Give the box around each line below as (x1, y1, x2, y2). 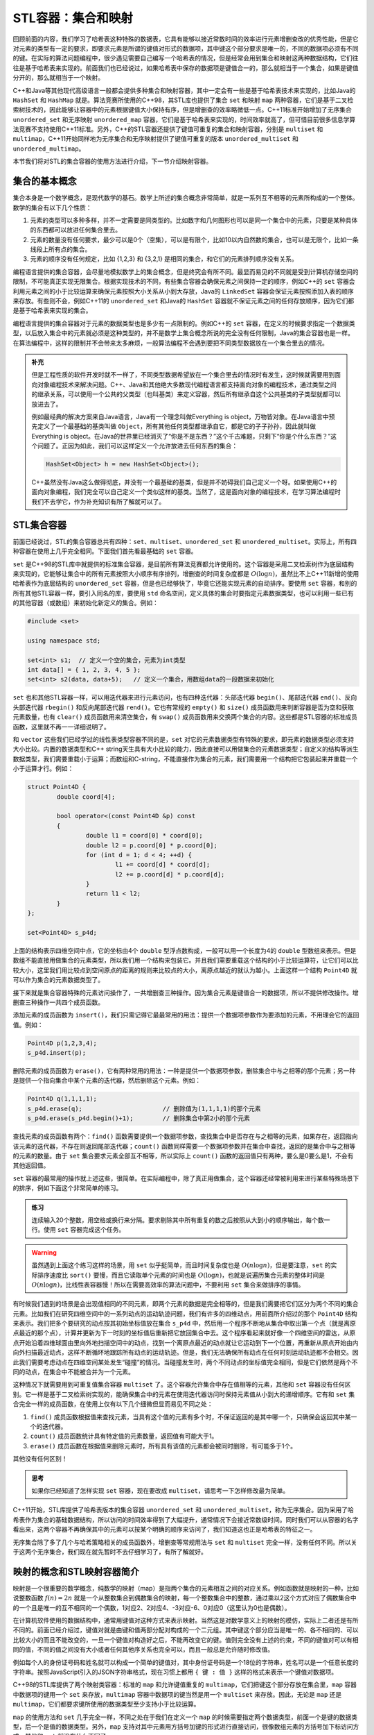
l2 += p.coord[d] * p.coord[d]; (114, 870, 225, 878)
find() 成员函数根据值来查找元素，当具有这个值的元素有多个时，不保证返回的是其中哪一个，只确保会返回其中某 (30, 1412, 351, 1421)
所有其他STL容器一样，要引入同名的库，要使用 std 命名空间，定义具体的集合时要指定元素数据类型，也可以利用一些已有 (12, 589, 355, 597)
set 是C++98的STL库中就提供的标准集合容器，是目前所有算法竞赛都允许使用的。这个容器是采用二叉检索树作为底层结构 (12, 559, 355, 568)
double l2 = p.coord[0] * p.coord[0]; (85, 841, 217, 849)
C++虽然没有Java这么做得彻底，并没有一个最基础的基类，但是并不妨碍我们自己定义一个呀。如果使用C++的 (31, 478, 337, 486)
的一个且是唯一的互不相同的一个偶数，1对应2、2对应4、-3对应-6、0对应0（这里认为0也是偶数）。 (12, 1603, 291, 1611)
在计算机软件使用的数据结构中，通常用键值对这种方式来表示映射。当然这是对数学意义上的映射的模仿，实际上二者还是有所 (12, 1616, 359, 1624)
